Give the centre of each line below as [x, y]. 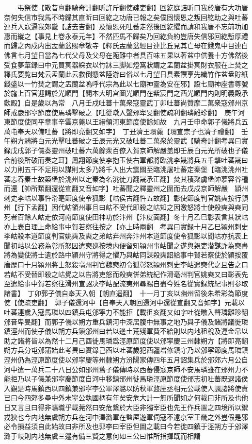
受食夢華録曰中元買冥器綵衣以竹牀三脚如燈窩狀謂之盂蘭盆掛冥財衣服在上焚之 [126, 64]
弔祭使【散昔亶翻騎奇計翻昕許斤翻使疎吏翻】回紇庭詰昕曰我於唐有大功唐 [133, 7]
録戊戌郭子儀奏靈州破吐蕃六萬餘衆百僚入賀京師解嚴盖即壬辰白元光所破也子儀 [126, 150]
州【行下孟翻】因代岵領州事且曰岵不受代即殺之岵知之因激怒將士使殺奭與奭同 [126, 207]
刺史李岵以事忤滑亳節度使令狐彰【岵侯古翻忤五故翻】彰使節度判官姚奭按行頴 [126, 197]
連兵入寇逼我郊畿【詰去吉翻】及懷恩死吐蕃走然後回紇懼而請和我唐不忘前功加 [126, 26]
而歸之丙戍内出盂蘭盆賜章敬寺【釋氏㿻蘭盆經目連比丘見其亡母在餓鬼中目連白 [126, 45]
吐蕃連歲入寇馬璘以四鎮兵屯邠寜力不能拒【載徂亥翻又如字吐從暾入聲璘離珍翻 [126, 312]
